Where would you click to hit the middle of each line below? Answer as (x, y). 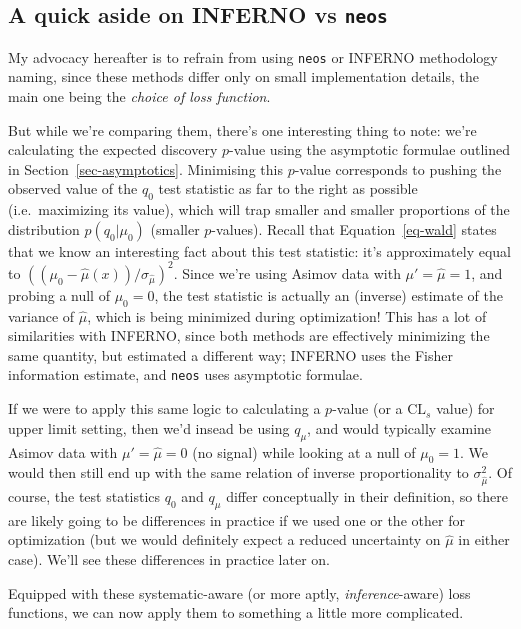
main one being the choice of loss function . (139, 96)
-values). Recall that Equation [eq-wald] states (354, 228)
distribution (44, 228)
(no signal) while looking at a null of (304, 451)
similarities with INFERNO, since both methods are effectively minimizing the (249, 335)
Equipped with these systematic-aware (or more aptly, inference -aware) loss (239, 592)
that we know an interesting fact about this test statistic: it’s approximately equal (259, 250)
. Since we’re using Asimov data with (287, 272)
